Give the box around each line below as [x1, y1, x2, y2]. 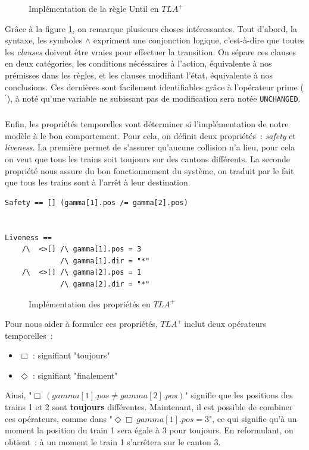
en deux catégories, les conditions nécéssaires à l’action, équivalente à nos [5, 57, 272, 70]
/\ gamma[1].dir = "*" [60, 256, 150, 265]
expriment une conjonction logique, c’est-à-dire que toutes [93, 34, 305, 46]
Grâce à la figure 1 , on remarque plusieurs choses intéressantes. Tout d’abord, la [5, 22, 297, 34]
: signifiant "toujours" [33, 349, 110, 361]
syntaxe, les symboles [5, 34, 83, 46]
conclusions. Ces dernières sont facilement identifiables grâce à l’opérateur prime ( [5, 80, 304, 93]
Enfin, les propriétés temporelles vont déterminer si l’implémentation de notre [5, 118, 289, 130]
